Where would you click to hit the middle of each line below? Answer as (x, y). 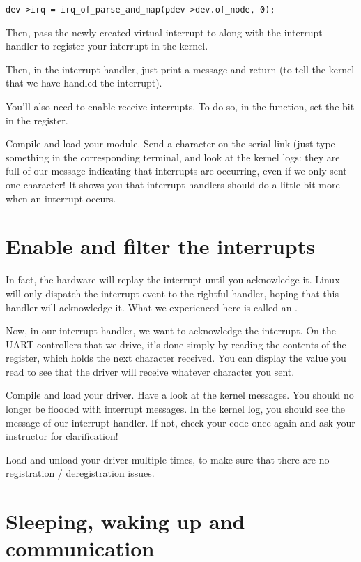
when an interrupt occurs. (61, 198)
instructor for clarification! (62, 436)
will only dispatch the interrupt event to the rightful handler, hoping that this (172, 293)
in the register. (37, 120)
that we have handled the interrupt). (84, 83)
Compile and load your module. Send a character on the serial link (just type (170, 143)
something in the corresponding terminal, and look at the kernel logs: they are (173, 157)
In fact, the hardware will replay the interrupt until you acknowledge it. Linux (173, 280)
